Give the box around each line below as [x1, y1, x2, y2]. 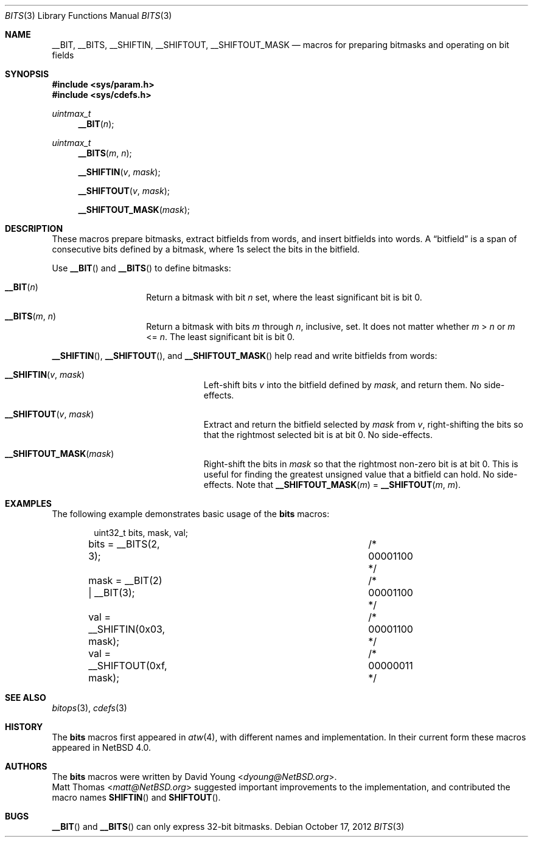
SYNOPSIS [5, 69, 49, 79]
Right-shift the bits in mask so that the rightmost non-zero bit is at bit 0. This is [203, 459, 518, 469]
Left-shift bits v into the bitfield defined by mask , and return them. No [203, 380, 482, 390]
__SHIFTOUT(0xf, [88, 659, 167, 672]
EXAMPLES [5, 498, 52, 509]
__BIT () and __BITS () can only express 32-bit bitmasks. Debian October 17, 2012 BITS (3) [52, 821, 405, 832]
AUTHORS [5, 761, 47, 771]
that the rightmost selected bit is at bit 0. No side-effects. [203, 430, 433, 440]
